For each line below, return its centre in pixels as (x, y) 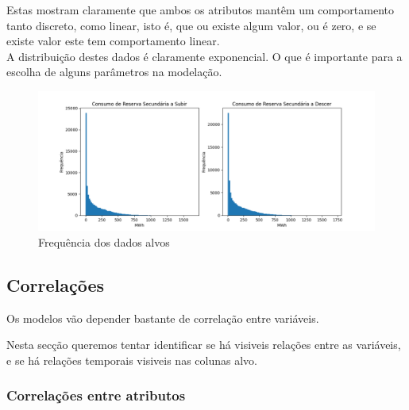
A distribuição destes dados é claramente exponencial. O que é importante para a (204, 56)
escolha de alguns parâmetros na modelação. (114, 72)
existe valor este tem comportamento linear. (113, 41)
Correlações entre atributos (96, 395)
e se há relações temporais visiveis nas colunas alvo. (132, 360)
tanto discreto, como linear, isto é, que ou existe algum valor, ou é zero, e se (191, 25)
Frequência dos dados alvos (104, 241)
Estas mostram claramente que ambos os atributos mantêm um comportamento (201, 10)
